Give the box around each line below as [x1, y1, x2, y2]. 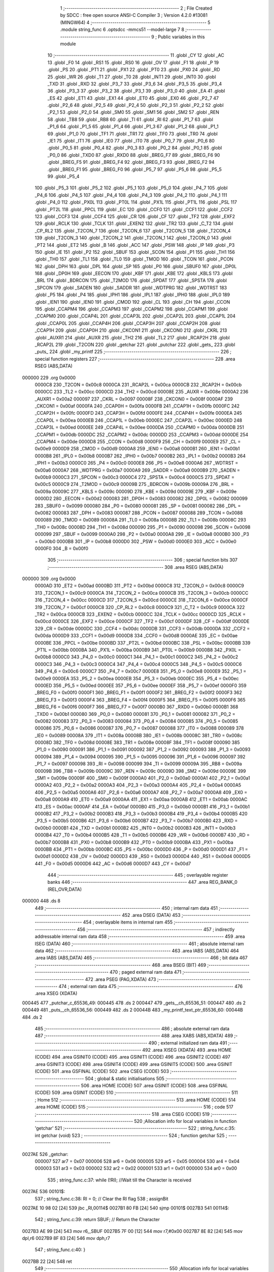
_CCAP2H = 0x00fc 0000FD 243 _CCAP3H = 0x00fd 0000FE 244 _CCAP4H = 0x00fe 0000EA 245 [35, 410, 242, 416]
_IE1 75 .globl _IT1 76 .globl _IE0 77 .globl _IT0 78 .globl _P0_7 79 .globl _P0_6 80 [47, 138, 215, 144]
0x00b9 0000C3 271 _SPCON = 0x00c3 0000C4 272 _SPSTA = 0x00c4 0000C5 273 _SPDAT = [35, 474, 234, 480]
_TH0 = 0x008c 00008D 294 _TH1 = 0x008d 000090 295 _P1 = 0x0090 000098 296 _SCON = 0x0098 [35, 524, 251, 530]
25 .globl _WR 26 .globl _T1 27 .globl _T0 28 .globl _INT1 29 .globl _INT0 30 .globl [47, 74, 216, 80]
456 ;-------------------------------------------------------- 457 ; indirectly [77, 926, 235, 932]
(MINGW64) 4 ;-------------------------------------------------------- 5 [60, 19, 211, 25]
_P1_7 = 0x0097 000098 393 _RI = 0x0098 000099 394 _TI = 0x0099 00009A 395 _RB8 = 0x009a [35, 761, 242, 767]
